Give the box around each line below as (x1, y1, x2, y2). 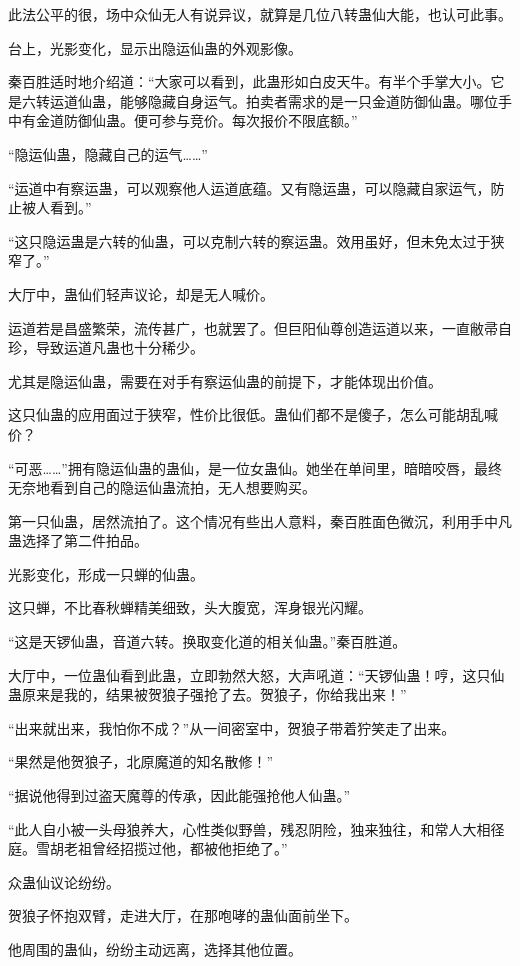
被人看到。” (21, 197, 92, 218)
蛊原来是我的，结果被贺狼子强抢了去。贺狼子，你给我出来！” (8, 684, 407, 705)
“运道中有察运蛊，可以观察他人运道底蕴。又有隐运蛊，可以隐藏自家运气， (8, 177, 491, 198)
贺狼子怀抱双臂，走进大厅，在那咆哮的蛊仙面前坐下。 (8, 905, 358, 926)
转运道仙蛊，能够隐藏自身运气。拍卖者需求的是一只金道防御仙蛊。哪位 (35, 90, 498, 111)
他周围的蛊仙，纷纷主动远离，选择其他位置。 (8, 939, 302, 959)
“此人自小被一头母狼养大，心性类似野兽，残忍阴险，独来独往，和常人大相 (8, 818, 491, 839)
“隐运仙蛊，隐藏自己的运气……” (8, 143, 208, 164)
